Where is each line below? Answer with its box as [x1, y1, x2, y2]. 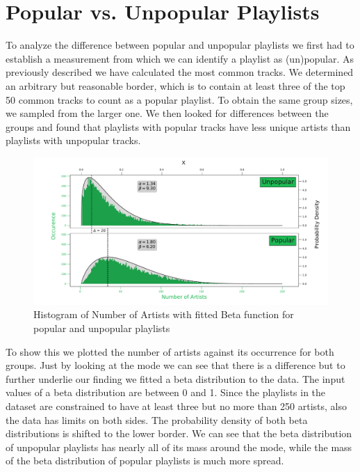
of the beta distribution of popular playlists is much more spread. [6, 453, 284, 468]
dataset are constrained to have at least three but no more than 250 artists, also [6, 399, 347, 414]
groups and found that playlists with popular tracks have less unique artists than [6, 119, 351, 134]
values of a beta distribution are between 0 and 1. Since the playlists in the [6, 385, 326, 400]
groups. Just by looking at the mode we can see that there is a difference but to [6, 358, 345, 372]
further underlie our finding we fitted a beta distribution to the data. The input [6, 371, 345, 386]
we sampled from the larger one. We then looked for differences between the [6, 106, 329, 120]
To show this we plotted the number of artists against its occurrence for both [6, 344, 334, 359]
